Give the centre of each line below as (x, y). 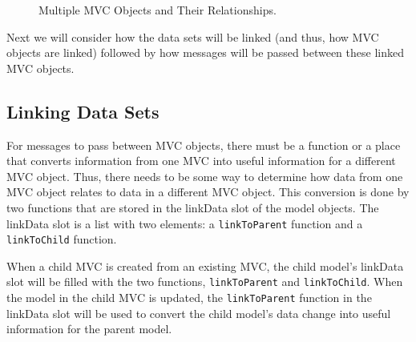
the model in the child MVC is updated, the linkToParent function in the (189, 298)
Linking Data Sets (83, 111)
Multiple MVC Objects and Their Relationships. (158, 10)
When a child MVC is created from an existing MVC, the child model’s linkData (205, 266)
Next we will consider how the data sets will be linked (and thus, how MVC (193, 36)
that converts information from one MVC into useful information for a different (201, 161)
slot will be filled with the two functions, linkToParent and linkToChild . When (205, 282)
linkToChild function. (62, 239)
